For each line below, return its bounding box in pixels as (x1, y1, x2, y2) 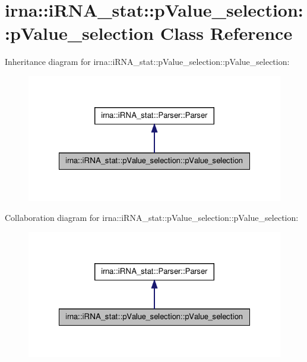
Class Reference (160, 21, 293, 45)
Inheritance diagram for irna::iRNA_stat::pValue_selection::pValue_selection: (5, 55, 290, 68)
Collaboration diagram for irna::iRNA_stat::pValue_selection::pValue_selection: (5, 211, 299, 224)
